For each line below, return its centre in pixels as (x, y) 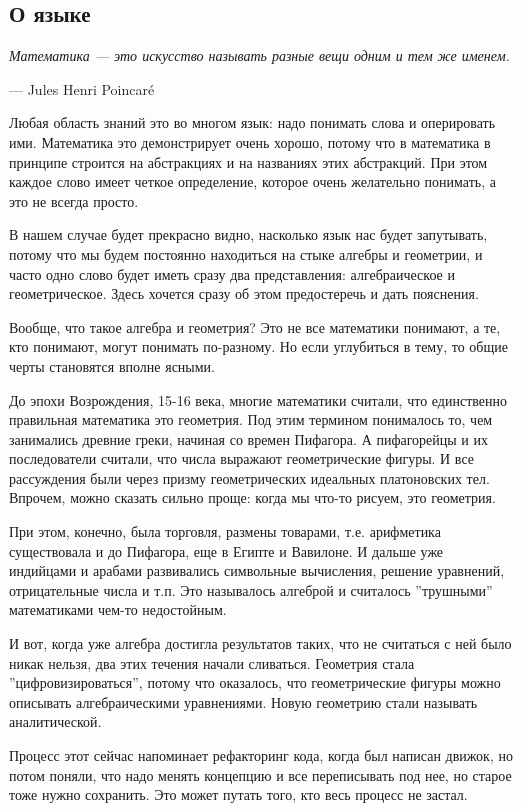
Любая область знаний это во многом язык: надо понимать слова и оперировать (252, 122)
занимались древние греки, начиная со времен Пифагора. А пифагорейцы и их (248, 438)
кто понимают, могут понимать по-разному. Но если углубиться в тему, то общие (258, 346)
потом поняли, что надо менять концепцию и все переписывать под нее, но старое (260, 774)
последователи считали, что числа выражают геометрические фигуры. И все (241, 458)
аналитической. (55, 721)
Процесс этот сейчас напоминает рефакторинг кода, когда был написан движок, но (261, 755)
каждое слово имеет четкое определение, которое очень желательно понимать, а (252, 181)
